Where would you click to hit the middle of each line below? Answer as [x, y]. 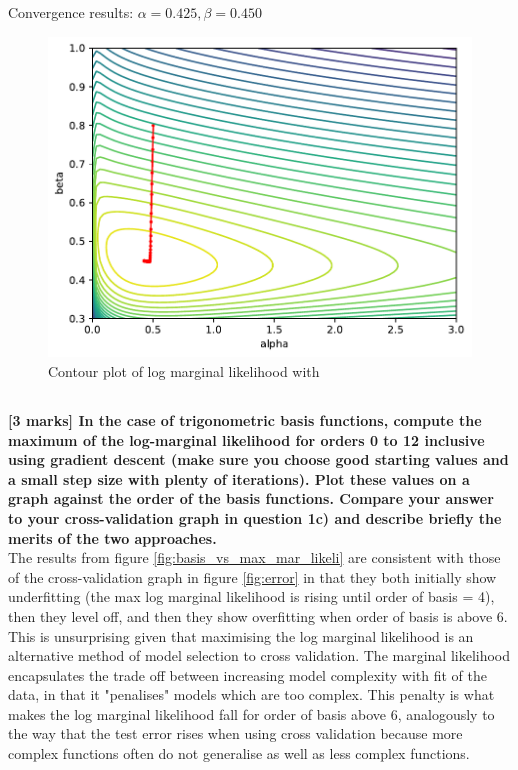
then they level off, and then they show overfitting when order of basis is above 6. [258, 615]
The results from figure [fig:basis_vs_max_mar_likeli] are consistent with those [254, 557]
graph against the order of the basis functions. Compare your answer [251, 498]
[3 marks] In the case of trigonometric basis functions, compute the [245, 419]
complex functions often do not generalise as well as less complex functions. [239, 753]
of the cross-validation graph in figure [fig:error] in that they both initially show [252, 576]
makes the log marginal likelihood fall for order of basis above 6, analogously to [251, 713]
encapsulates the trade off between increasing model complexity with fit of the [247, 674]
